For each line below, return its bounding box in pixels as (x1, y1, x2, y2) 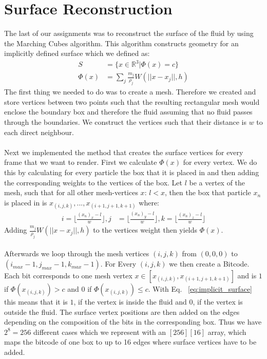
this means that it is (4, 296, 68, 307)
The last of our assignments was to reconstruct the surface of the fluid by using (4, 28, 254, 39)
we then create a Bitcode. (169, 258, 250, 269)
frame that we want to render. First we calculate (4, 157, 157, 167)
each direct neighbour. (4, 126, 74, 137)
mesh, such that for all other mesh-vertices (4, 187, 138, 198)
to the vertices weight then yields (93, 224, 198, 235)
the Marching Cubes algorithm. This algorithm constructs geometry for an (4, 37, 239, 48)
